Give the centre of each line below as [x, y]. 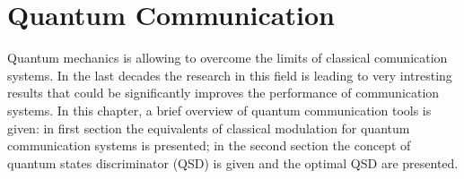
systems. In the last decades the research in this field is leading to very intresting [230, 75]
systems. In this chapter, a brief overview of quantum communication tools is [219, 110]
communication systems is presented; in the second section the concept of [209, 145]
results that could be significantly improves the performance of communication [223, 93]
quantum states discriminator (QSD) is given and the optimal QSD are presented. [233, 162]
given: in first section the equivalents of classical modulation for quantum [209, 128]
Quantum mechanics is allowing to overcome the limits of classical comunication [228, 58]
